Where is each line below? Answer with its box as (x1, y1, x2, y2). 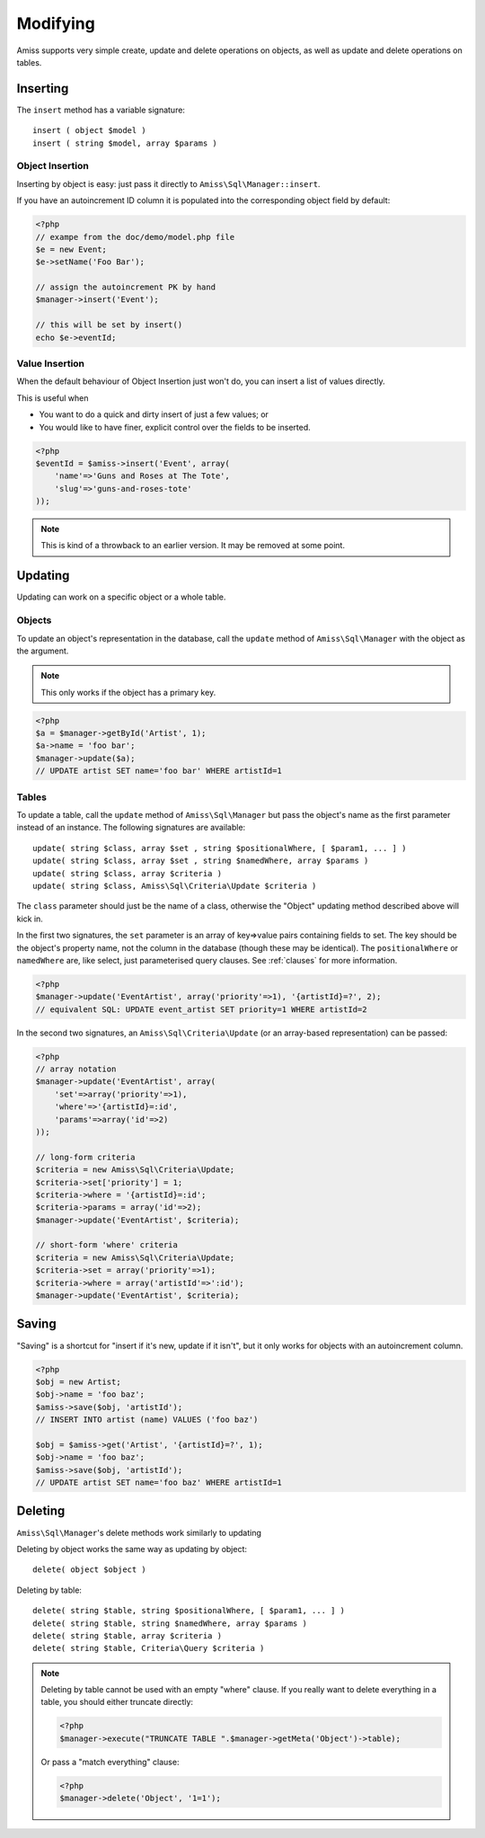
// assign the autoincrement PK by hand (35, 282, 216, 292)
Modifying (16, 13, 96, 33)
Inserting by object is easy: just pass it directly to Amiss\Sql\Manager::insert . (16, 178, 321, 189)
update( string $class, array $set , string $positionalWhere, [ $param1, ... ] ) (32, 843, 407, 853)
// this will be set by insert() (35, 320, 183, 330)
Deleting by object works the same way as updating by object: (16, 1543, 247, 1554)
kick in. (16, 913, 44, 924)
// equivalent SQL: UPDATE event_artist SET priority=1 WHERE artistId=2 (35, 1004, 367, 1015)
